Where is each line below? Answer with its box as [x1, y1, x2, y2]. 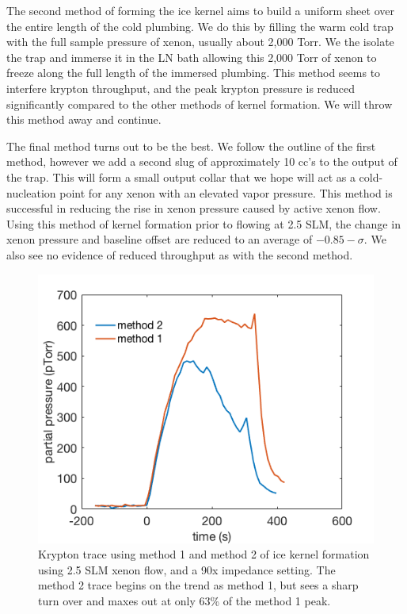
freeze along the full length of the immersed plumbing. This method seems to [6, 64, 381, 81]
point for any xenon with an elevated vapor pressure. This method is [59, 184, 393, 201]
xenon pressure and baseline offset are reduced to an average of [6, 231, 313, 248]
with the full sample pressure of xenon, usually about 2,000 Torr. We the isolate [6, 33, 394, 50]
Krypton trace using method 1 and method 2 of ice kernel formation [38, 546, 370, 562]
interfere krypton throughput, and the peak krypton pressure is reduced [6, 79, 356, 96]
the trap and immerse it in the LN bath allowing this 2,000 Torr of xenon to [6, 48, 377, 65]
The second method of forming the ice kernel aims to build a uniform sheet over [6, 2, 394, 18]
